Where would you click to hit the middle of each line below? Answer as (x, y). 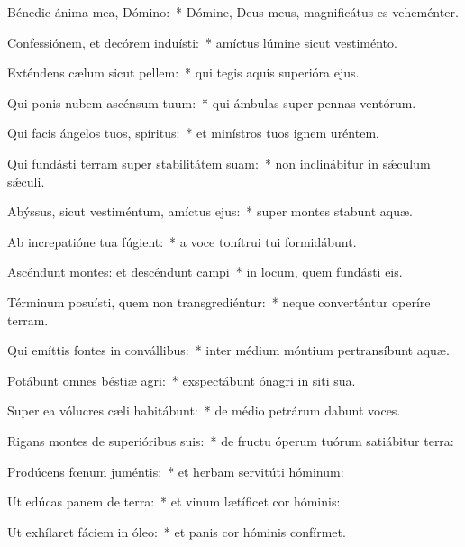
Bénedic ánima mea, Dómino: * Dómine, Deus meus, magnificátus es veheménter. (233, 12)
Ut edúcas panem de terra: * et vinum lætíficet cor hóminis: (174, 501)
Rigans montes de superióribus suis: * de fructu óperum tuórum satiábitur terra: (231, 440)
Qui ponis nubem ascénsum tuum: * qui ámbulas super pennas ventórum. (212, 102)
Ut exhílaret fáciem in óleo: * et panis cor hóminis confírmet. (177, 531)
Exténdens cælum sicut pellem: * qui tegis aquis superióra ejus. (183, 73)
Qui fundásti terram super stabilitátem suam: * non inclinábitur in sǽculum (219, 163)
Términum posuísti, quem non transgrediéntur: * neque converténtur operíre (219, 301)
